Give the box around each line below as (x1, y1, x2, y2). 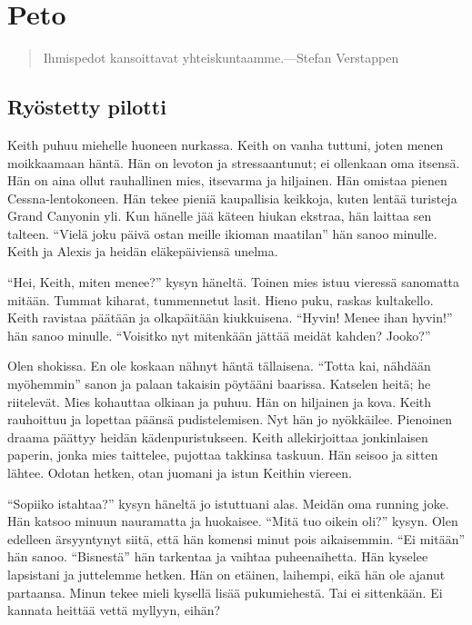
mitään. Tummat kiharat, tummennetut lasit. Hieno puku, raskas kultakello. (7, 290, 434, 309)
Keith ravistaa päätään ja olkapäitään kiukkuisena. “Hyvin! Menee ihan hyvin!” (7, 308, 453, 327)
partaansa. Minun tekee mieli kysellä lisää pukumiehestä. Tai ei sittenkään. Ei (7, 582, 443, 601)
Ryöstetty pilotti (7, 93, 166, 121)
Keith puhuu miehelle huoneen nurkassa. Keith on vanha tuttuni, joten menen (7, 134, 444, 154)
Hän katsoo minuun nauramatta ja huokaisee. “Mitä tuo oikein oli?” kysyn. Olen (7, 511, 458, 531)
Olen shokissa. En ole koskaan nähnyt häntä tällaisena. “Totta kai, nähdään (7, 356, 431, 375)
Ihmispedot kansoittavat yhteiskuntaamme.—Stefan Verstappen (43, 48, 399, 67)
